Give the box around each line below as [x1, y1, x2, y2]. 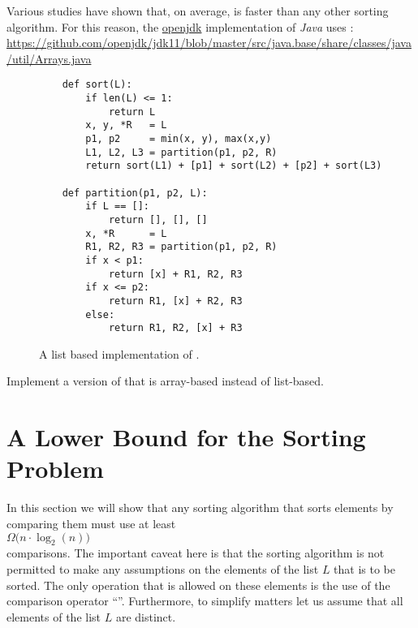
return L [108, 105, 156, 118]
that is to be [334, 560, 396, 577]
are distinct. [115, 608, 176, 625]
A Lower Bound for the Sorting [6, 420, 366, 454]
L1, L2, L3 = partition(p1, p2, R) [85, 146, 278, 158]
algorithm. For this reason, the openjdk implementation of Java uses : [6, 18, 354, 35]
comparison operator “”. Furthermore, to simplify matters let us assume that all [6, 592, 403, 609]
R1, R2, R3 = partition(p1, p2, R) [85, 241, 278, 253]
